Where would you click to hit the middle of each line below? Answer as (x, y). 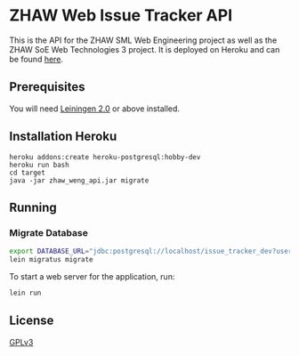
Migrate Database (49, 232)
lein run (25, 293)
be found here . (36, 59)
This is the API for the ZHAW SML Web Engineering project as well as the (143, 40)
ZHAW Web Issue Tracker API (121, 16)
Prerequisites (47, 87)
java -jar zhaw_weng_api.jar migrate (79, 180)
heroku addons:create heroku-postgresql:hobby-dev (105, 157)
